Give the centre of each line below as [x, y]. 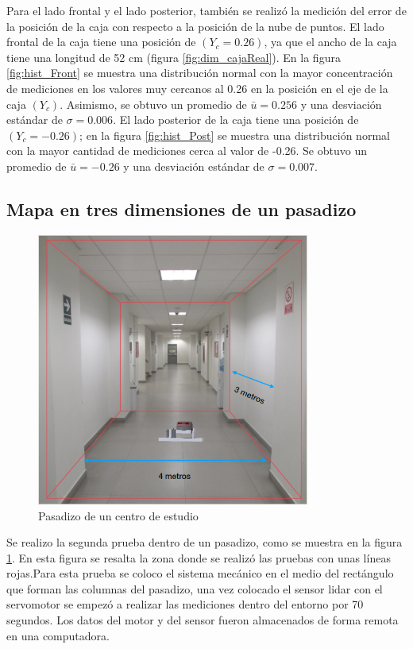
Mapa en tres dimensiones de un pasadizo [181, 209]
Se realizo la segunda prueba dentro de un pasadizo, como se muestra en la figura [205, 542]
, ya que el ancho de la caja [330, 42]
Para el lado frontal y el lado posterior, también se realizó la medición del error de [206, 10]
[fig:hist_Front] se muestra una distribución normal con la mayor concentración [200, 73]
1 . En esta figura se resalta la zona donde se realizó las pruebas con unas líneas [199, 557]
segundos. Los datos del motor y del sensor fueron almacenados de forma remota [203, 620]
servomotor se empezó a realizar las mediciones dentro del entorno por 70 [185, 604]
